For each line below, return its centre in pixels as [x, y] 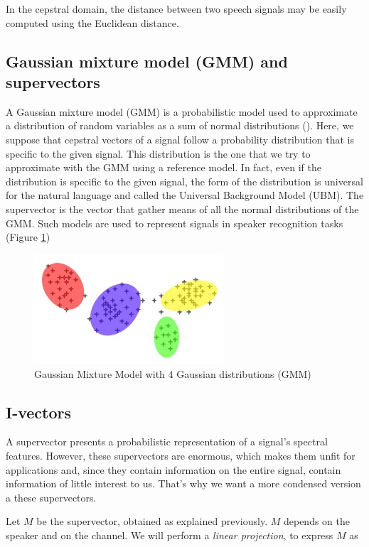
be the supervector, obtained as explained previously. [152, 521]
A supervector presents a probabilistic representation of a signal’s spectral [167, 442]
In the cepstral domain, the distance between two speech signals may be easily [176, 9]
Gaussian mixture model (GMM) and [147, 61]
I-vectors [39, 412]
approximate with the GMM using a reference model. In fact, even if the [164, 167]
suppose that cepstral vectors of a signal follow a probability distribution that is [180, 139]
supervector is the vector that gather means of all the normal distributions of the [182, 208]
